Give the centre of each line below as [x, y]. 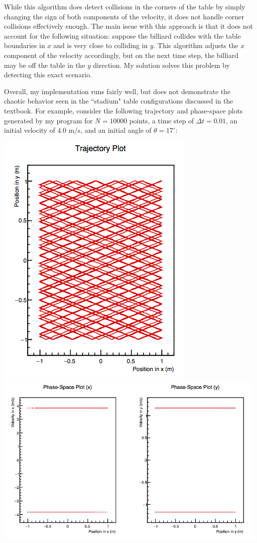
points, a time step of [162, 120]
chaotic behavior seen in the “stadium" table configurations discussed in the [119, 101]
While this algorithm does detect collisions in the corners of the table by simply [125, 6]
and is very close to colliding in [101, 45]
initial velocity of [30, 130]
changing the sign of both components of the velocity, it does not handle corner [124, 16]
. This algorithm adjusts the [196, 45]
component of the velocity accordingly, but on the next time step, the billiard [121, 55]
